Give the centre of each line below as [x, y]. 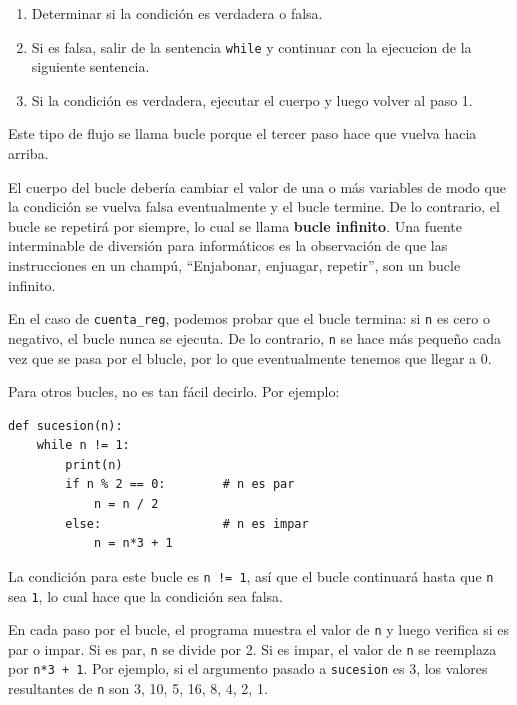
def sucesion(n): [65, 425]
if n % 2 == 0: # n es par [180, 484]
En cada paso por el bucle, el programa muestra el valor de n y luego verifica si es [258, 629]
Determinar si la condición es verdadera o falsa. [177, 13]
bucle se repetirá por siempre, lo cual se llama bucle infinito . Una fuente [235, 225]
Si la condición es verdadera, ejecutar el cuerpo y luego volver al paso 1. [252, 99]
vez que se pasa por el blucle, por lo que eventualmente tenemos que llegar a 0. [250, 357]
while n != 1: [83, 445]
